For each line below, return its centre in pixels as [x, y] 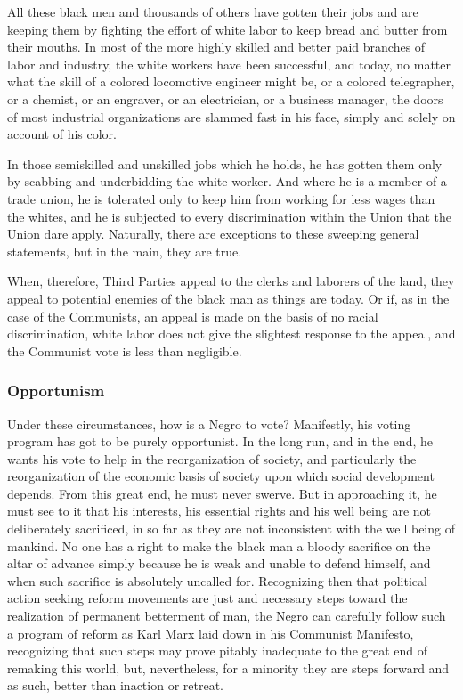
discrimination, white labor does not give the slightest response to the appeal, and [231, 334]
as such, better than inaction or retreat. [115, 685]
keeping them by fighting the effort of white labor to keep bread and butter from [227, 29]
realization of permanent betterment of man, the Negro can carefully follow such [227, 616]
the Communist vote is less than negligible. [125, 350]
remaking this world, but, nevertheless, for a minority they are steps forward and [228, 667]
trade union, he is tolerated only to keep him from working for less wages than [221, 198]
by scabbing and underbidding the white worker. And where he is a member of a [227, 181]
